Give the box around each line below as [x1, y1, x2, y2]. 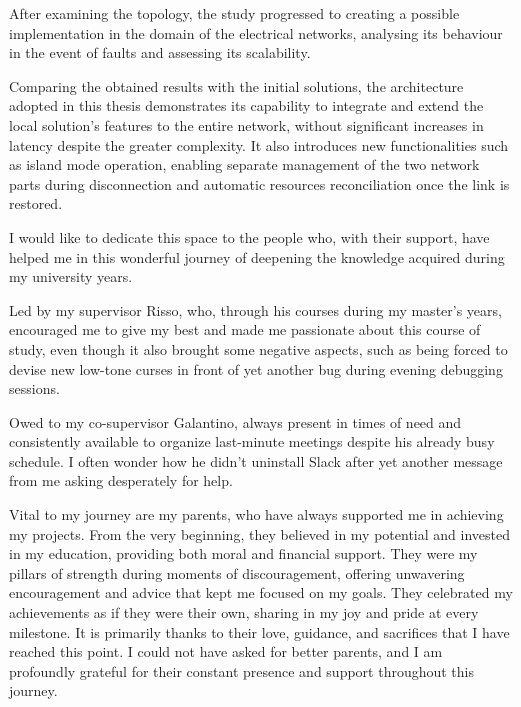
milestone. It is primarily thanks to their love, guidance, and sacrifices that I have [9, 621, 510, 642]
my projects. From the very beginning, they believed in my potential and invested [9, 523, 510, 544]
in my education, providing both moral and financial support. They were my [9, 543, 478, 564]
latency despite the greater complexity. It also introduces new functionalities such [9, 134, 509, 155]
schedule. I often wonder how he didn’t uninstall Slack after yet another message [9, 450, 503, 471]
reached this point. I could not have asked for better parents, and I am [9, 641, 443, 662]
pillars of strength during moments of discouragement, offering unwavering [9, 562, 465, 583]
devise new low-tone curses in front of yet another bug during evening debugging [9, 358, 503, 379]
